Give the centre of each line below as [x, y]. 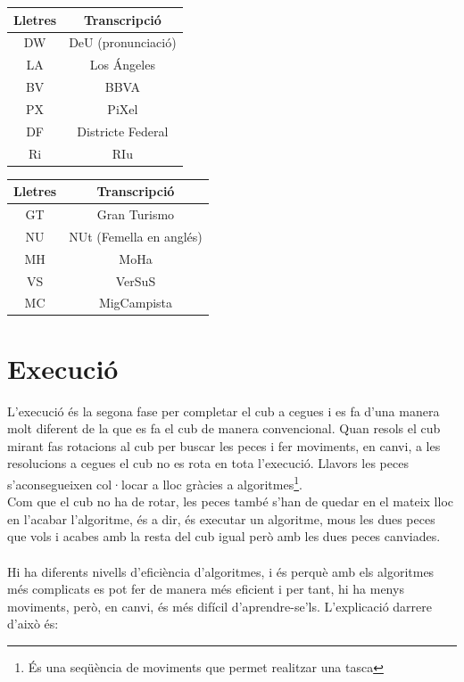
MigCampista [136, 303]
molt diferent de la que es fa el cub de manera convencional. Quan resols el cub [224, 428]
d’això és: [33, 624]
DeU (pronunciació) [123, 42]
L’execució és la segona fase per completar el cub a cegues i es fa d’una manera [224, 411]
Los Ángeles [122, 65]
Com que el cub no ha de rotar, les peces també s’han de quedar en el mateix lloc [231, 501]
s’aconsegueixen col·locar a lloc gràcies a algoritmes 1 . [155, 482]
